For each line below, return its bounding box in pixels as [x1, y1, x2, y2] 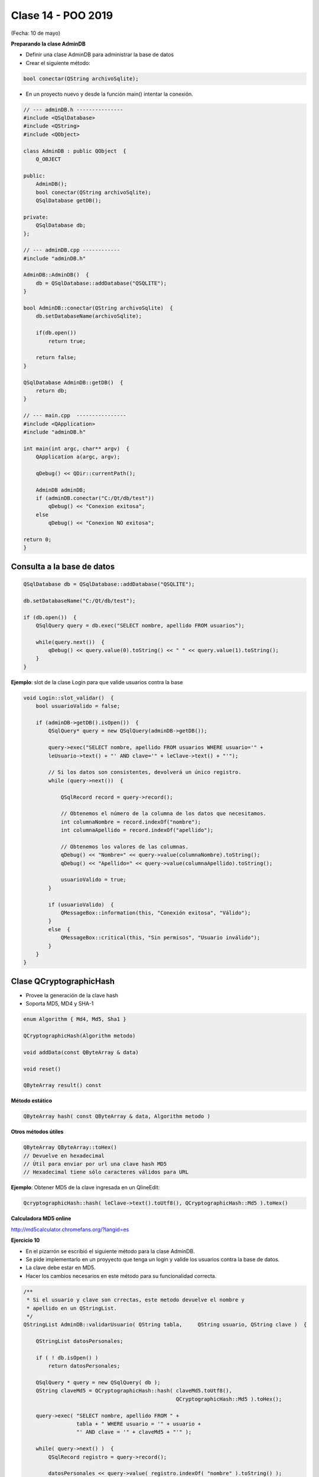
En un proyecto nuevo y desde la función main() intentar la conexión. [25, 90, 193, 97]
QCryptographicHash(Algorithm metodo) [23, 1033, 136, 1039]
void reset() [23, 1065, 61, 1072]
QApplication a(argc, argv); [35, 454, 121, 460]
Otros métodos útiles [11, 1128, 64, 1136]
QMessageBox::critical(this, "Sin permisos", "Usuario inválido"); [60, 934, 261, 941]
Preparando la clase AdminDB [11, 40, 86, 47]
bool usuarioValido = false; [35, 703, 121, 710]
